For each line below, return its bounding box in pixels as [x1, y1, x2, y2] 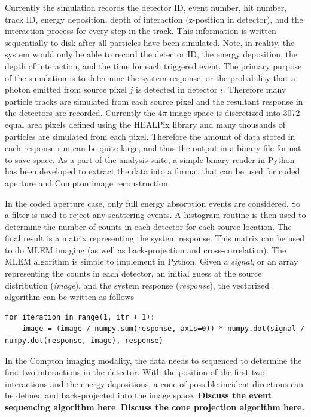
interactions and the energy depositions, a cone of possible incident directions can [5, 377, 304, 390]
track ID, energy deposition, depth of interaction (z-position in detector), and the [5, 13, 303, 25]
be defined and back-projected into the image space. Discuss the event [5, 389, 272, 401]
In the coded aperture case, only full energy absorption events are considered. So [5, 197, 301, 209]
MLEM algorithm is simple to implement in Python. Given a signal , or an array [5, 255, 298, 268]
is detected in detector [136, 83, 218, 96]
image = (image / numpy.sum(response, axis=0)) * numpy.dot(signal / [22, 324, 305, 333]
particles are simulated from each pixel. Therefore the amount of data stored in [5, 130, 295, 142]
